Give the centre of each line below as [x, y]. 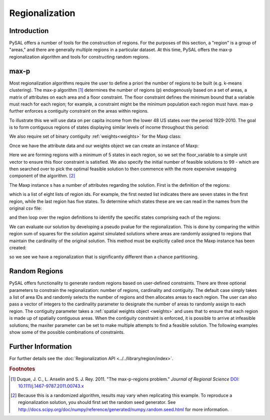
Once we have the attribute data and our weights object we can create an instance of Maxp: [104, 146]
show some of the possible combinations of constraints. [67, 332]
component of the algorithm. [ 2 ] [42, 176]
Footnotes [22, 369]
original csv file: [25, 208]
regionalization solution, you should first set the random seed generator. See [97, 402]
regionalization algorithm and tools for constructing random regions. [79, 57]
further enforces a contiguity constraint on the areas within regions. [79, 111]
